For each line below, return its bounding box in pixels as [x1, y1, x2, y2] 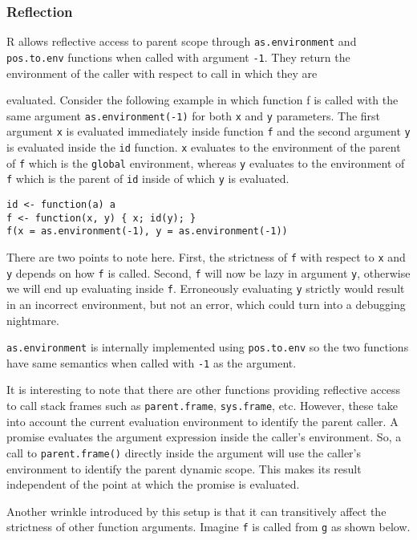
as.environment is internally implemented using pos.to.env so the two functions [6, 339, 409, 355]
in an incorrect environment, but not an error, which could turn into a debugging [6, 295, 406, 312]
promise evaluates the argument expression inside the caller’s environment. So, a [6, 428, 402, 445]
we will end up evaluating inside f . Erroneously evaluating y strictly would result [6, 280, 405, 297]
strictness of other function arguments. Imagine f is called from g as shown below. [6, 518, 411, 535]
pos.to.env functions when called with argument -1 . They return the [6, 48, 350, 65]
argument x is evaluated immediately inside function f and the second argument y [6, 123, 411, 140]
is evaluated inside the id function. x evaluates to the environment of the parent [6, 139, 401, 156]
